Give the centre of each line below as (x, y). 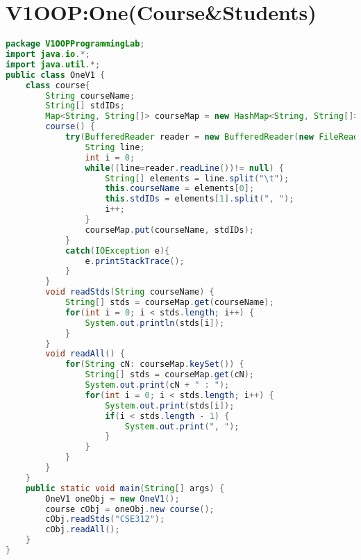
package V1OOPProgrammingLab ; (75, 44)
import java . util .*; (53, 64)
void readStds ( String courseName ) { (130, 292)
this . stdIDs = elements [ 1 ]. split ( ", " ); (200, 199)
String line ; (115, 147)
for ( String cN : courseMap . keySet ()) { (154, 364)
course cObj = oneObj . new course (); (130, 509)
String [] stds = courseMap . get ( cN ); (170, 375)
